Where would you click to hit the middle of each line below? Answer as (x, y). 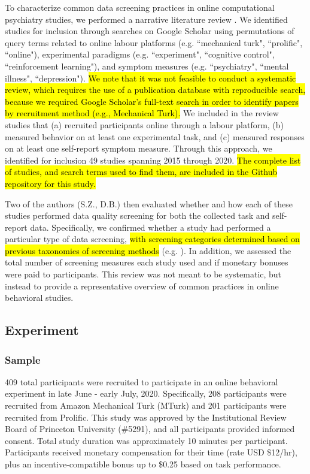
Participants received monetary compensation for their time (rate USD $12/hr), (151, 452)
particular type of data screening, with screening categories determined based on (152, 239)
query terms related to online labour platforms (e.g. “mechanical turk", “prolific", (154, 42)
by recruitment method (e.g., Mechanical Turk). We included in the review (142, 113)
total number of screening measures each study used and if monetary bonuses (147, 262)
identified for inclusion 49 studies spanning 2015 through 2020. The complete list (153, 160)
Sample (23, 359)
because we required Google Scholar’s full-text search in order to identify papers (152, 101)
